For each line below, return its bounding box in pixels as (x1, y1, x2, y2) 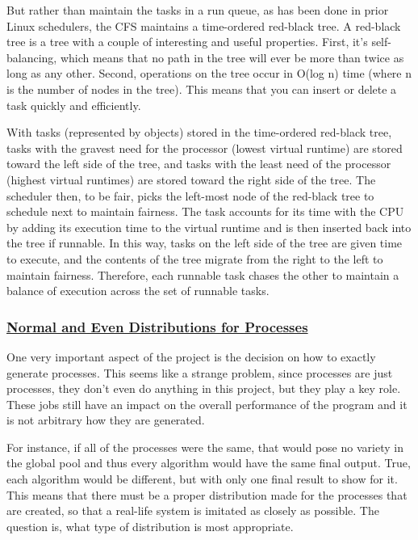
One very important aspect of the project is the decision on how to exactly (6, 348, 376, 365)
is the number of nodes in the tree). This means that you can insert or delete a (6, 80, 397, 97)
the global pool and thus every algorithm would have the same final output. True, (6, 454, 411, 471)
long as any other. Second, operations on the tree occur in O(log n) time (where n (6, 65, 412, 82)
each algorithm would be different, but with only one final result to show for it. (6, 470, 398, 487)
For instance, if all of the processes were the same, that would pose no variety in (6, 438, 403, 455)
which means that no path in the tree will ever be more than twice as (60, 49, 404, 65)
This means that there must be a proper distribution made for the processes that (6, 486, 408, 503)
